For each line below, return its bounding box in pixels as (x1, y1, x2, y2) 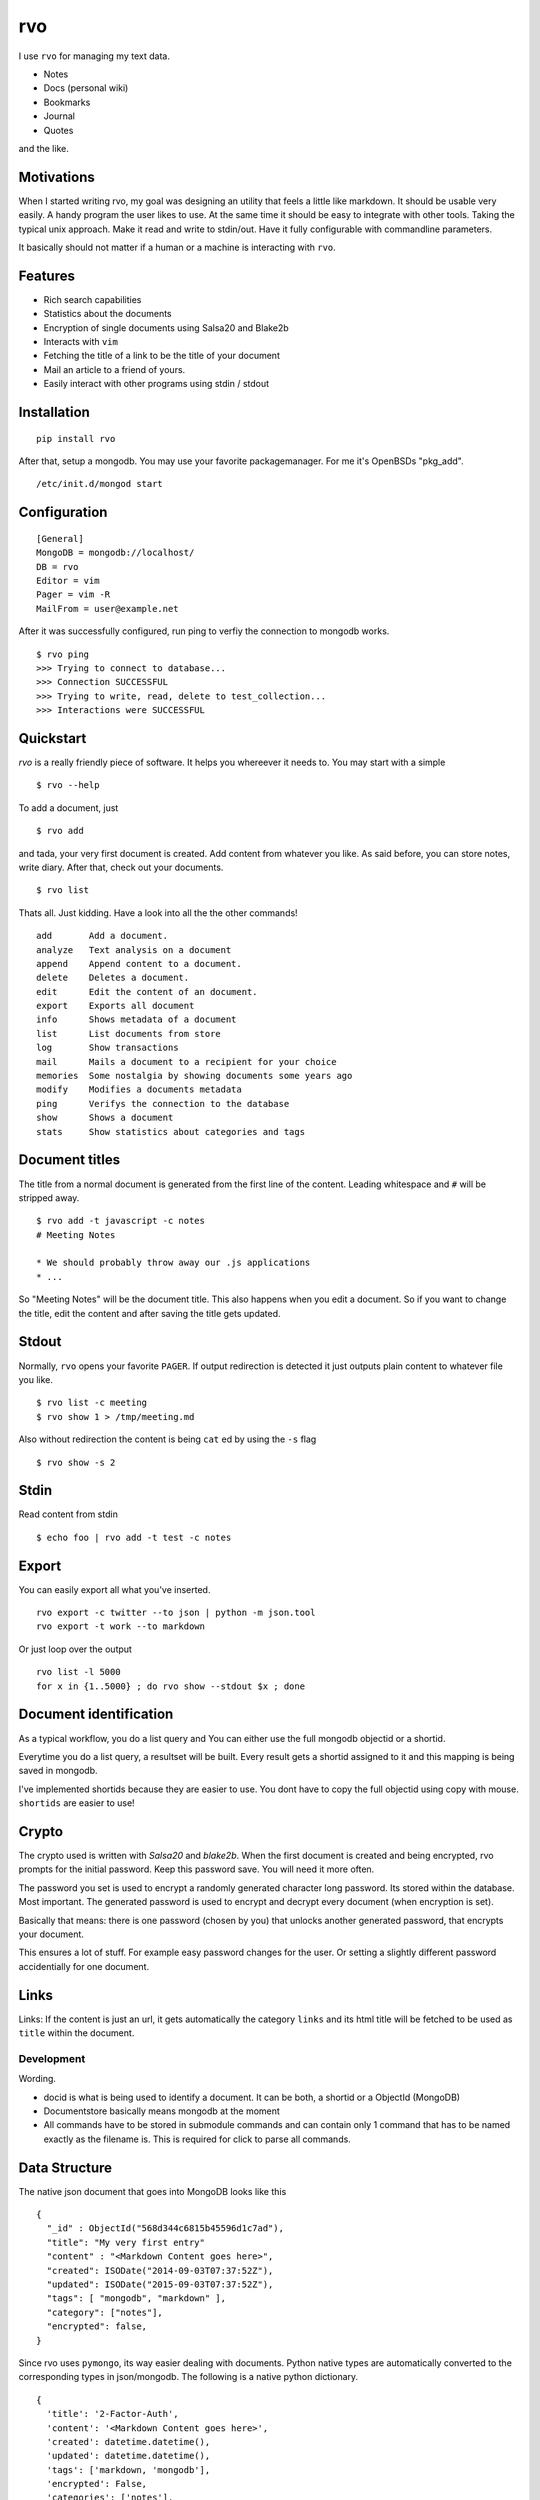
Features (18, 267, 75, 284)
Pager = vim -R (36, 589, 111, 600)
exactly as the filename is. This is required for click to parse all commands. (43, 2133, 352, 2145)
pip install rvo (36, 433, 116, 444)
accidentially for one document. (18, 1960, 150, 1972)
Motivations (18, 168, 95, 185)
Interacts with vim (43, 336, 119, 348)
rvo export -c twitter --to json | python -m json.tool (36, 1607, 316, 1619)
